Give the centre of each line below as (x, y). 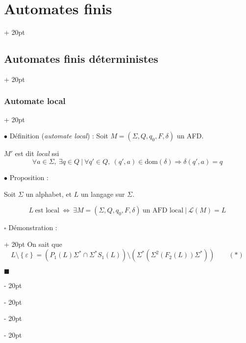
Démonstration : (33, 227)
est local (47, 211)
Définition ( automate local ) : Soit (59, 136)
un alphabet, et (49, 194)
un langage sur (103, 194)
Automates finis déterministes (81, 59)
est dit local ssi (37, 153)
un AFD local (163, 211)
